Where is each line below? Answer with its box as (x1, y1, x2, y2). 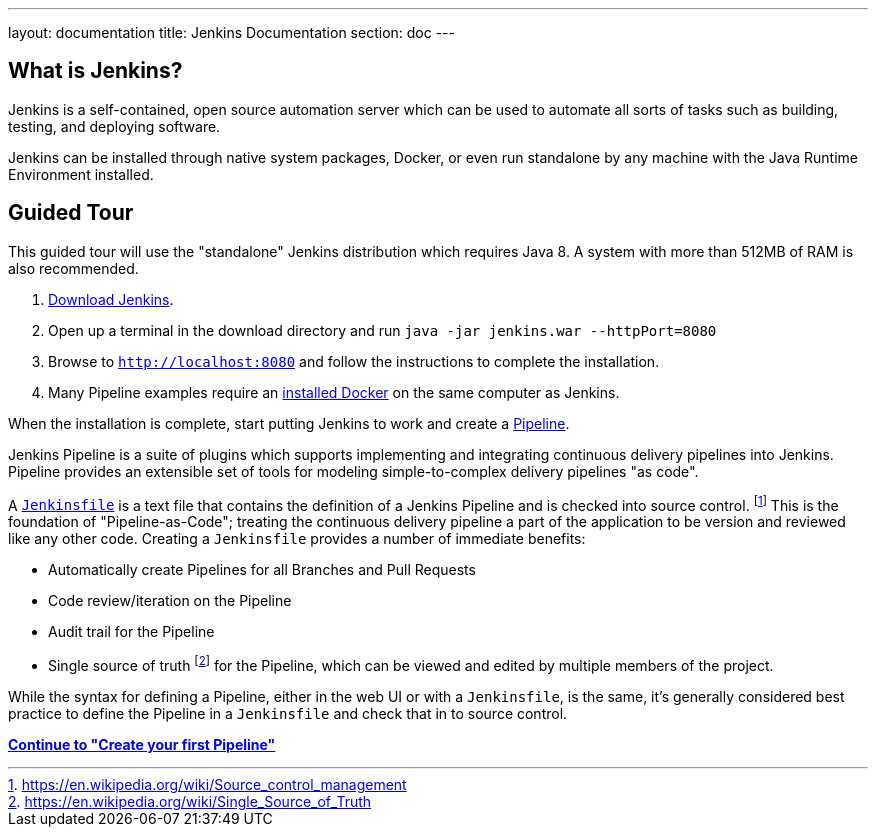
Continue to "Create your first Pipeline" (8, 736, 276, 753)
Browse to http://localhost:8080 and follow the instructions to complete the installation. (48, 352, 660, 370)
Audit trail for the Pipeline (48, 623, 215, 641)
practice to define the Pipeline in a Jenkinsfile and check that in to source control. (8, 705, 568, 722)
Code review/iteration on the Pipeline (48, 592, 292, 610)
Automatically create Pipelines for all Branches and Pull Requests (48, 561, 476, 579)
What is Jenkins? (8, 58, 183, 84)
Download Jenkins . (48, 290, 174, 308)
